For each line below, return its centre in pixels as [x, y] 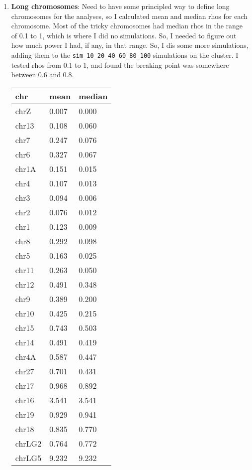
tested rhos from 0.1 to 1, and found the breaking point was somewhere [120, 65]
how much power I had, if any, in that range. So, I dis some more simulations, [130, 45]
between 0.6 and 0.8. [42, 75]
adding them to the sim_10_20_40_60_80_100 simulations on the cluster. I [125, 55]
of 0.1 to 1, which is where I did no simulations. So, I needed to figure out [124, 35]
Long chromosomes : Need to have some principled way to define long [120, 6]
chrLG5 [28, 458]
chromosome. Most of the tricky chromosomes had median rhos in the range [127, 26]
